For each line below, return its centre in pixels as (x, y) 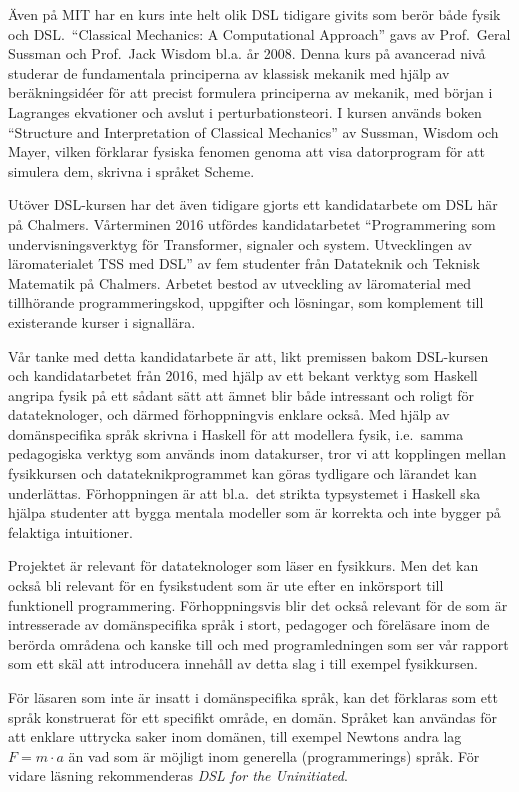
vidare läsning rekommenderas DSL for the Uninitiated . (178, 775)
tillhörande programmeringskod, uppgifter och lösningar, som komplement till (246, 302)
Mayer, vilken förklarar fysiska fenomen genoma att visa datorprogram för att (246, 151)
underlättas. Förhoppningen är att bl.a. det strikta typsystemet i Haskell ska (244, 492)
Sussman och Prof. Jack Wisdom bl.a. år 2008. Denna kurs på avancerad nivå (247, 53)
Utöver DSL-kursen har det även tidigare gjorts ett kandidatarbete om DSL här (253, 204)
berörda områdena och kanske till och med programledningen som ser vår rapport (258, 643)
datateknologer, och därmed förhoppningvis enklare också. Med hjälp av (229, 414)
